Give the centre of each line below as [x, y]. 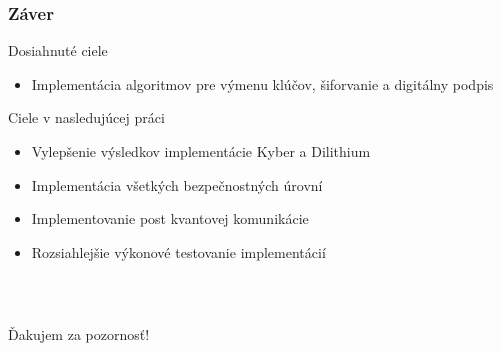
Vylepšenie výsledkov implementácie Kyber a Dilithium [201, 151]
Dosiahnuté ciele [58, 50]
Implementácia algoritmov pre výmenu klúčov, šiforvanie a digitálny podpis [262, 83]
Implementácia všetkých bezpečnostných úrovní [177, 184]
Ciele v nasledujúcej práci [86, 117]
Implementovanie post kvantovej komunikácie [170, 218]
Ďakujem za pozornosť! [79, 333]
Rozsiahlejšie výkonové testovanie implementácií [178, 251]
